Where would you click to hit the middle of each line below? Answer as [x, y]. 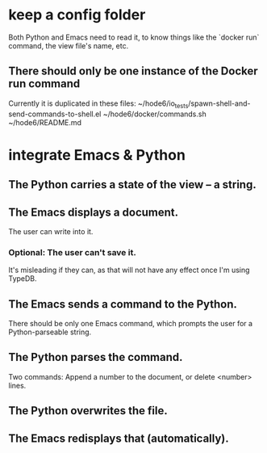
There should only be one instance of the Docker [133, 71]
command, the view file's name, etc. [69, 45]
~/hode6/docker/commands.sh [155, 114]
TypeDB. [23, 279]
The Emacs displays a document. [94, 212]
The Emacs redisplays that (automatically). [119, 438]
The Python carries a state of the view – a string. [132, 185]
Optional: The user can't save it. [73, 252]
